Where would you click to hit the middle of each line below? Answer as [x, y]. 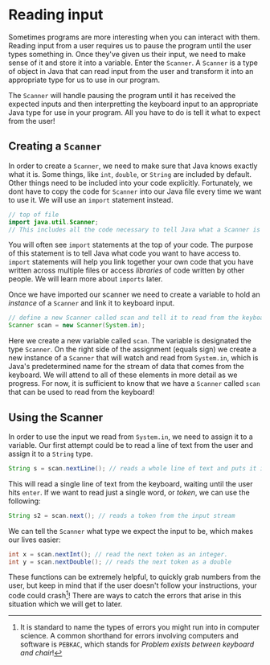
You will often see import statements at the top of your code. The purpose [131, 245]
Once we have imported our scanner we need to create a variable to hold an [134, 294]
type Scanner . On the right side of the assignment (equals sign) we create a [133, 349]
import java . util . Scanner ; [53, 222]
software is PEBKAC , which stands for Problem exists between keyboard [137, 644]
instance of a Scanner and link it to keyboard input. [92, 303]
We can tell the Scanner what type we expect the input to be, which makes [131, 531]
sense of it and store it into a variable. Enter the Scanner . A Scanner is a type [133, 63]
